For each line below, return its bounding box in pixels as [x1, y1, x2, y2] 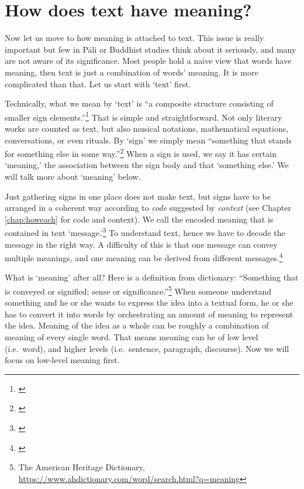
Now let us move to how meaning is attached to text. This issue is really [5, 32, 264, 44]
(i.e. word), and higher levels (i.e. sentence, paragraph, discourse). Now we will [5, 342, 289, 354]
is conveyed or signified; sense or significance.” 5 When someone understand [5, 283, 272, 297]
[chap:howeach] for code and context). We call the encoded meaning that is [5, 213, 274, 225]
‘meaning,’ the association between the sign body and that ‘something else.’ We [5, 159, 289, 171]
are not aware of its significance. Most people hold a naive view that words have [5, 54, 292, 67]
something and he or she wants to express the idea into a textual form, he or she [5, 296, 293, 309]
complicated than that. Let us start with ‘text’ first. [5, 77, 191, 90]
